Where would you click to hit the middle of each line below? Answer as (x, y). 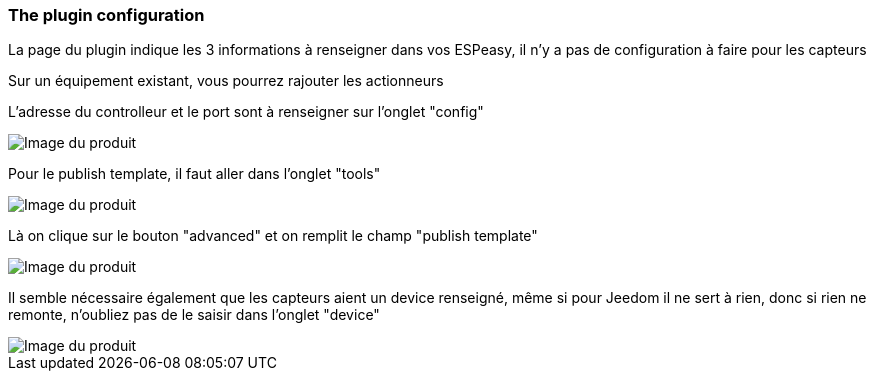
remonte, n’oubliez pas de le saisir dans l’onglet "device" (194, 315)
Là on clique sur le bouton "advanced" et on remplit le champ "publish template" (273, 236)
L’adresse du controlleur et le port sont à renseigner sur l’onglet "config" (246, 112)
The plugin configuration (106, 15)
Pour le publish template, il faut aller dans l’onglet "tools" (194, 174)
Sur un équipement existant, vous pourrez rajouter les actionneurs (226, 81)
